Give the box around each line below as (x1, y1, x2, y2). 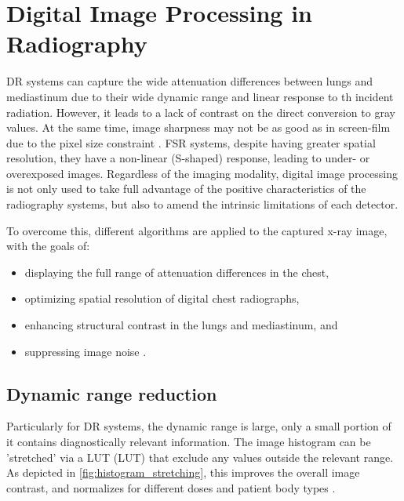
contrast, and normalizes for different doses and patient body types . (6, 479, 336, 496)
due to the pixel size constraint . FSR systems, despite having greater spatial (6, 134, 376, 151)
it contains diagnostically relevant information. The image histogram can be (6, 434, 371, 450)
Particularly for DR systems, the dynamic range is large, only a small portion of (6, 418, 391, 434)
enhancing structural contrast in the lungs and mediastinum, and (24, 317, 338, 333)
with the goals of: (6, 238, 90, 254)
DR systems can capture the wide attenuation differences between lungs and (6, 73, 373, 89)
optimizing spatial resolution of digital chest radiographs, (24, 290, 300, 307)
